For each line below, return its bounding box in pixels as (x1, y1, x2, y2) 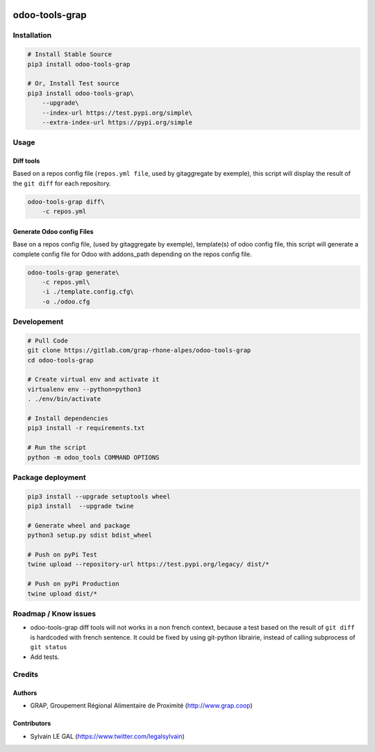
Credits (12, 670, 38, 680)
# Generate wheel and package (27, 521, 131, 529)
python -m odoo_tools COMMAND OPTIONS (27, 453, 160, 461)
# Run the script (27, 444, 87, 451)
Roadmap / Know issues (12, 608, 97, 618)
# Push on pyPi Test (27, 551, 97, 559)
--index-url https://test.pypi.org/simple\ (42, 108, 192, 117)
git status (30, 643, 67, 651)
